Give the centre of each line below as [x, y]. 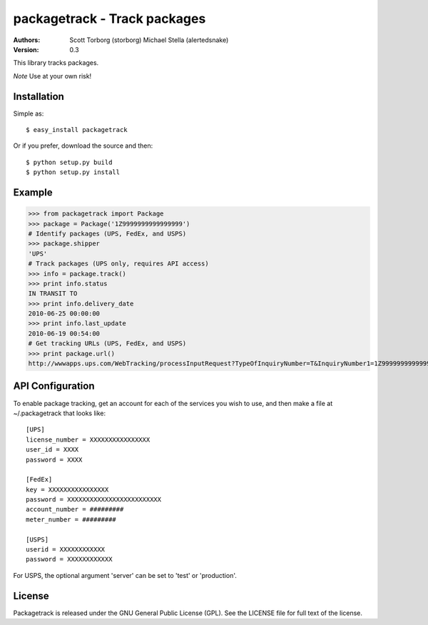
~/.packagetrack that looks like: [60, 413]
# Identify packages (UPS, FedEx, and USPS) [107, 233]
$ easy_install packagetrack [77, 130]
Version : [26, 49]
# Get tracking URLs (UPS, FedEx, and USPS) [107, 344]
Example [33, 192]
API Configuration [54, 386]
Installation [39, 96]
